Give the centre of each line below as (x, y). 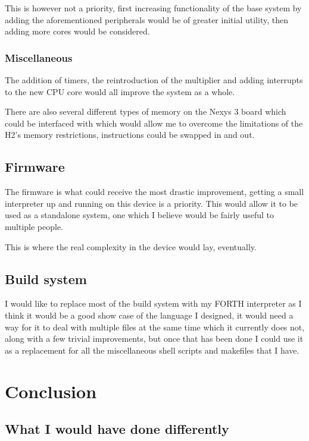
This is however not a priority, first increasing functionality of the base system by (153, 8)
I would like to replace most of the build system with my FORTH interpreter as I (153, 303)
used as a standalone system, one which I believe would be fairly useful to (139, 215)
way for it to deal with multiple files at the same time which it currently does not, (155, 327)
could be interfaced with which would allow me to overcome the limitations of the (154, 123)
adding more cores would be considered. (77, 31)
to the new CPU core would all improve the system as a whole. (120, 91)
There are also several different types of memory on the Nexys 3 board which (146, 111)
